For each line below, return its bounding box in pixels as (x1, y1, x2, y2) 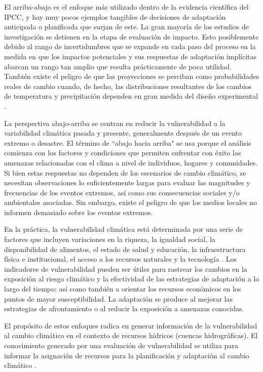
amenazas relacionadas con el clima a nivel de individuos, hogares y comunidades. (4, 157, 258, 168)
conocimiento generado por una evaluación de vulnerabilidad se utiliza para (4, 340, 238, 350)
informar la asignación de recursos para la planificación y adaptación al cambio (4, 350, 249, 360)
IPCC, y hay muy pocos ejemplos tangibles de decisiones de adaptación (4, 11, 226, 22)
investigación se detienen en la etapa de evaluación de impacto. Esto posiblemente (4, 31, 259, 42)
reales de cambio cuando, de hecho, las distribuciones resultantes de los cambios (4, 80, 252, 91)
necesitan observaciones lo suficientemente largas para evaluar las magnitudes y (4, 177, 250, 188)
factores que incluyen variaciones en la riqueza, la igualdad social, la (4, 234, 215, 244)
